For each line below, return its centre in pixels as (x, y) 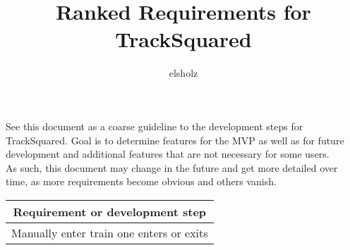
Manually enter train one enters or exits (110, 232)
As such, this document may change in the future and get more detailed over (172, 167)
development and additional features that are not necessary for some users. (168, 154)
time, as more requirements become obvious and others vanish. (141, 181)
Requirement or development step (110, 211)
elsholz (183, 73)
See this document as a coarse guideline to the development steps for (155, 126)
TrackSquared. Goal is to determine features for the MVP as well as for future (175, 140)
